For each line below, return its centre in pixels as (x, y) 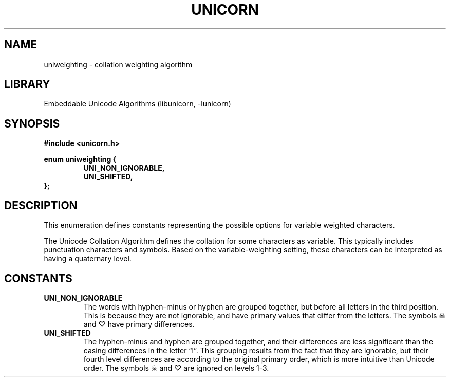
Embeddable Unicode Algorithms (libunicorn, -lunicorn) (137, 104)
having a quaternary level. (88, 259)
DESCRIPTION (41, 205)
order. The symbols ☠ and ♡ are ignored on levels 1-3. (176, 368)
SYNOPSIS (32, 123)
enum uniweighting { (80, 159)
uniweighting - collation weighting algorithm (118, 64)
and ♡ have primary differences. (139, 324)
